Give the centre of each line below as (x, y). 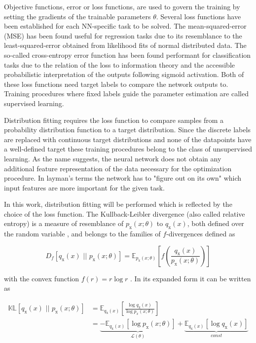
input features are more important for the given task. (84, 187)
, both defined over (216, 223)
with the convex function (42, 278)
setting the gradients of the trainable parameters (77, 16)
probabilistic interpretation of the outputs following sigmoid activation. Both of (124, 74)
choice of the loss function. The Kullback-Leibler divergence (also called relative (125, 213)
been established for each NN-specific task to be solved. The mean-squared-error (125, 26)
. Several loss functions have (199, 16)
